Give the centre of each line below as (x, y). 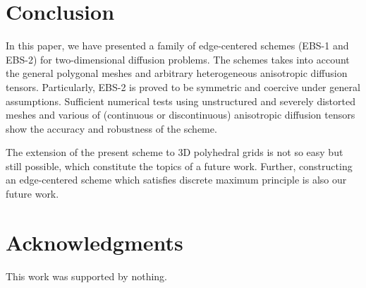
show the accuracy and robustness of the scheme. (111, 128)
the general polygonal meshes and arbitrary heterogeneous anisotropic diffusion (177, 73)
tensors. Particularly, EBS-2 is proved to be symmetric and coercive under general (183, 86)
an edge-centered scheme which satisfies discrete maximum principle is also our (176, 180)
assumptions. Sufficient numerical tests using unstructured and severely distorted (181, 101)
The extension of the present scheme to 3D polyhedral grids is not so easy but (175, 152)
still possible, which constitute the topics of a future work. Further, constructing (179, 166)
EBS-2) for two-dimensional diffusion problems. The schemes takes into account (178, 59)
